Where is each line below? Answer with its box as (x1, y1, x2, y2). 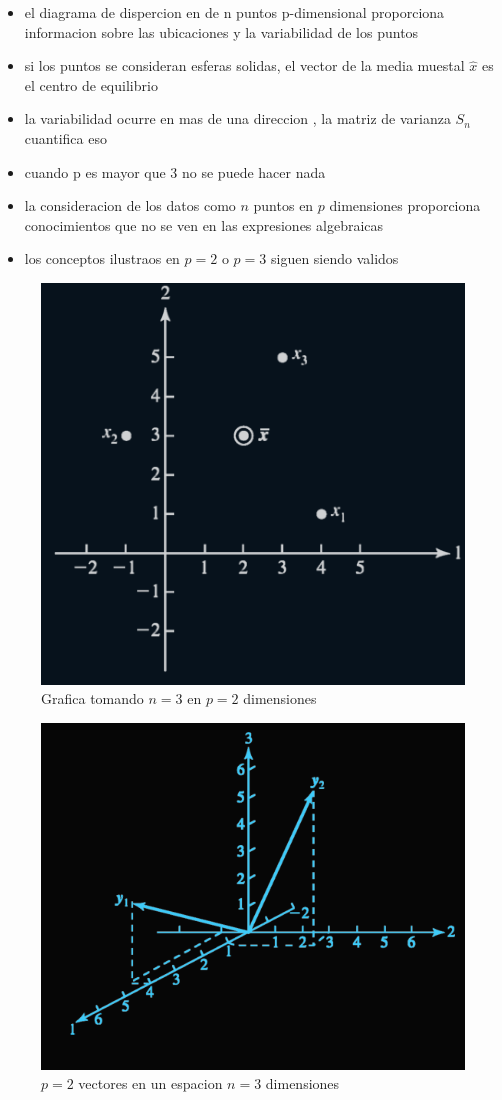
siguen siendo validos (270, 248, 399, 269)
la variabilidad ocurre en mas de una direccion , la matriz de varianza (24, 108, 451, 129)
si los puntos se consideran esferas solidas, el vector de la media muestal (24, 55, 465, 76)
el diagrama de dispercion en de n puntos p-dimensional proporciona (24, 2, 445, 22)
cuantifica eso (24, 127, 107, 148)
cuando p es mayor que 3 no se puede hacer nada (24, 161, 326, 182)
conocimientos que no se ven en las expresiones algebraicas (24, 214, 384, 235)
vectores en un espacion (78, 1073, 223, 1094)
